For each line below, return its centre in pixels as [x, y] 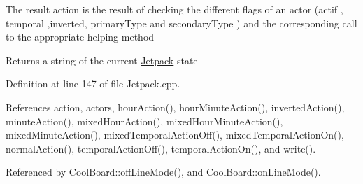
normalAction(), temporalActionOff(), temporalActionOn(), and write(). [161, 148]
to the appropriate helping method [80, 37]
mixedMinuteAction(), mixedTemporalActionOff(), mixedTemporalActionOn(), [175, 135]
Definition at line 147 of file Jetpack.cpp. [93, 84]
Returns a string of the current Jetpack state [102, 60]
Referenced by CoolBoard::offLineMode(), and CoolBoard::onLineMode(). [163, 172]
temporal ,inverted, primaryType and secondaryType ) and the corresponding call [181, 23]
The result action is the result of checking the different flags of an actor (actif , [175, 9]
